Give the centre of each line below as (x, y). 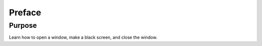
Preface (25, 12)
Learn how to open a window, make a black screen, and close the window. (83, 37)
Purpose (23, 25)
